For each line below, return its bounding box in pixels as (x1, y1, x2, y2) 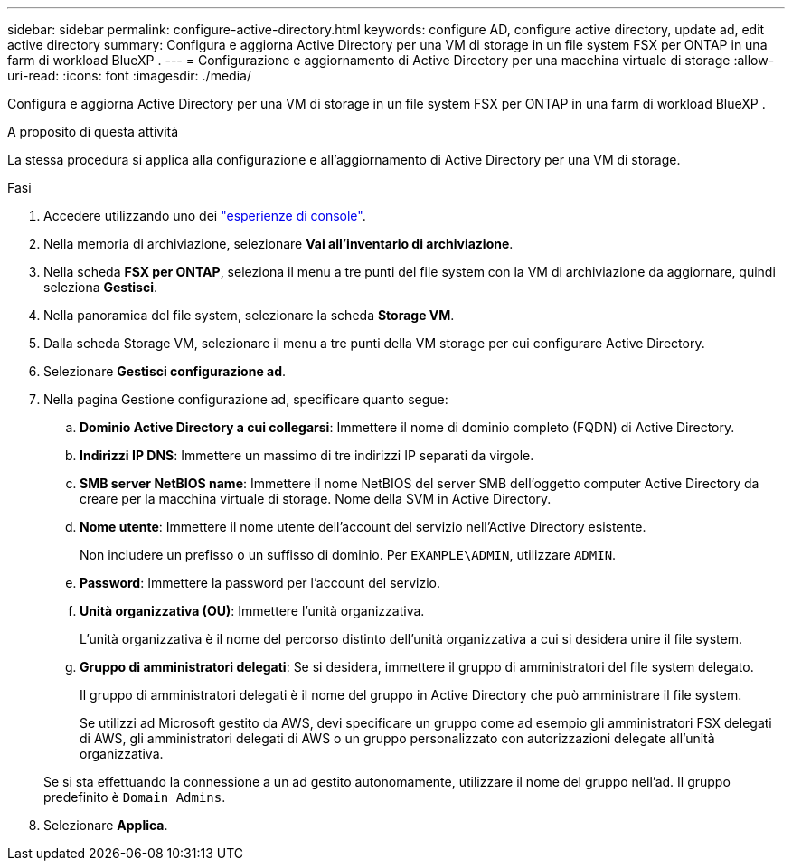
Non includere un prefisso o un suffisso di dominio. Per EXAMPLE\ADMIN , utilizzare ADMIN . (80, 547, 617, 562)
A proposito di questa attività (7, 124, 179, 139)
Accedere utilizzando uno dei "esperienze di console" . (43, 208, 366, 223)
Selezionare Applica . (43, 817, 168, 833)
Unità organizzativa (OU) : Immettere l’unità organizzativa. (80, 603, 425, 618)
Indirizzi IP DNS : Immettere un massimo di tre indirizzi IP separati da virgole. (80, 448, 534, 463)
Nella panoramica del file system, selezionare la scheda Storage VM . (43, 307, 455, 323)
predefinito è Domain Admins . (43, 789, 226, 805)
